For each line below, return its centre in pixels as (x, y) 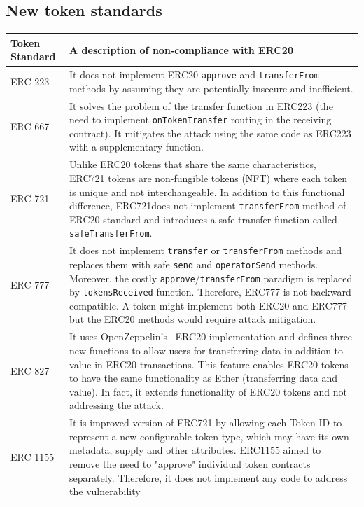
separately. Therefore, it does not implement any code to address (209, 477)
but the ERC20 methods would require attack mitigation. (193, 319)
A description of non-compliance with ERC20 (181, 49)
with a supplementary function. (136, 147)
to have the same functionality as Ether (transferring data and (203, 378)
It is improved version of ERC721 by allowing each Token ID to (206, 423)
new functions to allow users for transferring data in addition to (206, 350)
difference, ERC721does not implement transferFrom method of (208, 206)
